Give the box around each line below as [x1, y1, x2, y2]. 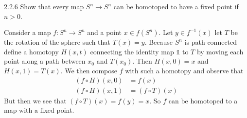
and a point [87, 27, 122, 37]
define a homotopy [4, 46, 59, 56]
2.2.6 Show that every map [4, 1, 84, 11]
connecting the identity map [90, 46, 174, 56]
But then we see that [4, 95, 67, 105]
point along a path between [4, 56, 86, 66]
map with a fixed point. [4, 105, 74, 115]
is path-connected [184, 37, 237, 47]
